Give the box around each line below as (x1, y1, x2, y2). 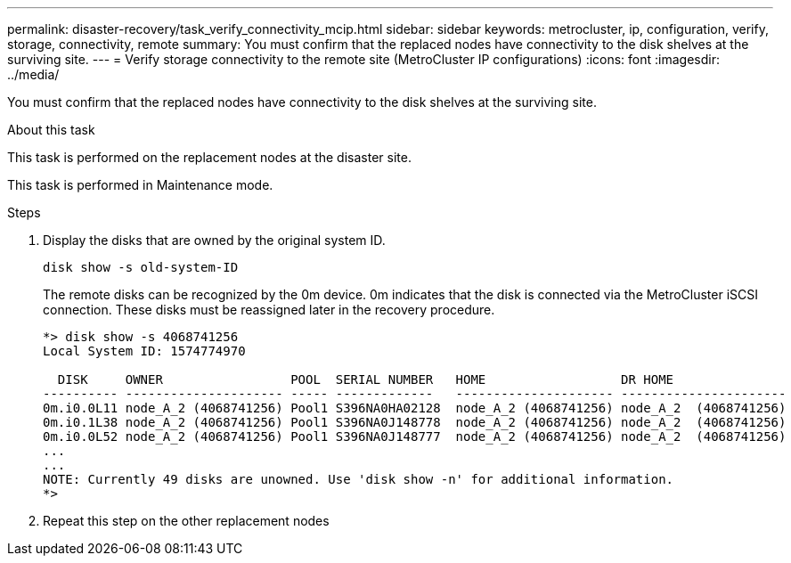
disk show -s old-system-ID (43, 260, 239, 274)
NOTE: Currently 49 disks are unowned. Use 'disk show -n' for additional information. (43, 472, 674, 486)
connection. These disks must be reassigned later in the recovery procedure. (43, 302, 495, 317)
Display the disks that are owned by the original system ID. (43, 233, 386, 248)
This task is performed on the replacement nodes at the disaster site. (7, 150, 412, 165)
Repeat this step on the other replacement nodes (43, 513, 330, 528)
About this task (7, 122, 95, 137)
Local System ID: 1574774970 (43, 344, 246, 358)
